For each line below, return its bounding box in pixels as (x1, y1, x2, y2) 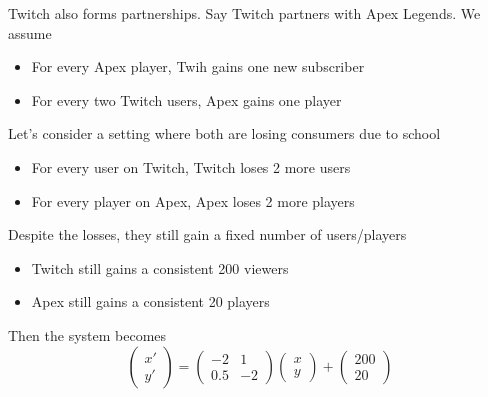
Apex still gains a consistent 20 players (31, 291, 270, 312)
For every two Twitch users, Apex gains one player (31, 89, 342, 110)
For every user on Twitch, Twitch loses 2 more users (31, 156, 351, 177)
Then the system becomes (8, 324, 167, 345)
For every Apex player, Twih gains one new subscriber (31, 56, 365, 77)
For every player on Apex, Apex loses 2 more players (31, 190, 355, 211)
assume (8, 22, 52, 43)
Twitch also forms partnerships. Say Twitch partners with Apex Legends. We (8, 3, 481, 23)
